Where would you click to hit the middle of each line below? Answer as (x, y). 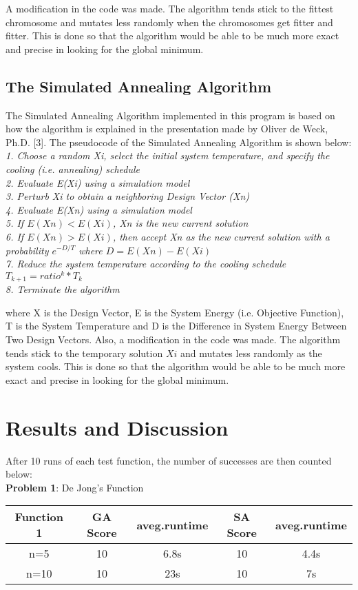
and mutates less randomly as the (251, 353)
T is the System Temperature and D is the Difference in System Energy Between (176, 326)
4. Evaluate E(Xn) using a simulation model (99, 209)
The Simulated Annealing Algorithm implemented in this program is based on (170, 115)
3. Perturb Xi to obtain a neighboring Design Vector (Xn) (127, 196)
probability (27, 250)
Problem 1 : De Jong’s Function (75, 487)
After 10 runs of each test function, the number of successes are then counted (169, 460)
